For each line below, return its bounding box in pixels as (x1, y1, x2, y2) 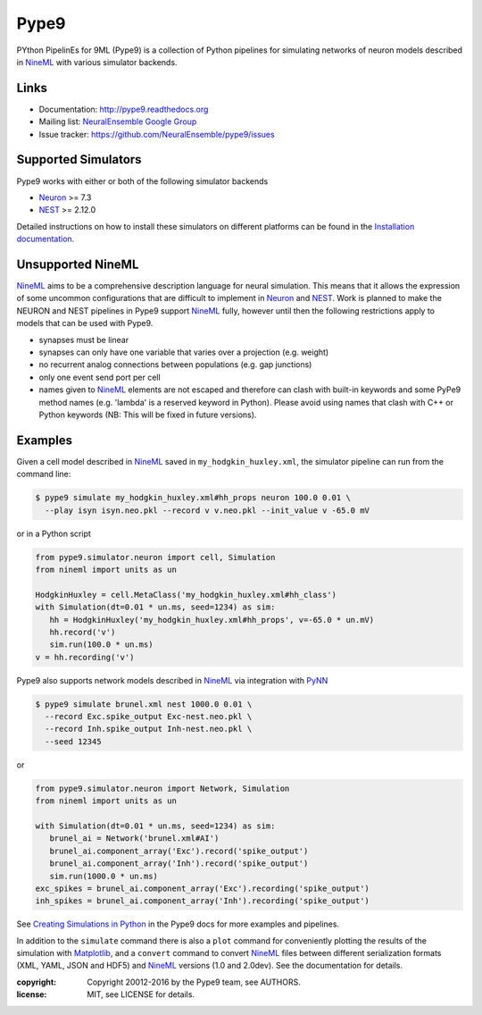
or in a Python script (16, 528, 91, 539)
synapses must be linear (38, 334, 129, 345)
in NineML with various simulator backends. (16, 56, 178, 67)
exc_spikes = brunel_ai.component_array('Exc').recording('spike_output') (35, 883, 370, 893)
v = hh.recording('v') (35, 652, 135, 662)
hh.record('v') (49, 626, 116, 637)
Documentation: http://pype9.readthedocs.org (38, 104, 209, 114)
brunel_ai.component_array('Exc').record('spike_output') (49, 845, 309, 856)
